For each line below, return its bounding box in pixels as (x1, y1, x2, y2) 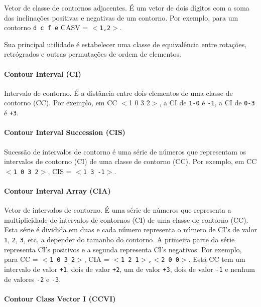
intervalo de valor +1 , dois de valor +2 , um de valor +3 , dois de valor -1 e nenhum (4, 263, 255, 274)
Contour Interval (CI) (4, 68, 81, 79)
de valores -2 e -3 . (4, 273, 61, 284)
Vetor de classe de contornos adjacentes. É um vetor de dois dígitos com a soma (4, 3, 249, 13)
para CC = (4, 254, 38, 264)
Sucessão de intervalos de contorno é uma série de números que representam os (4, 146, 246, 157)
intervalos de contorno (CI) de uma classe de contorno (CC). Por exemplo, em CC (4, 156, 257, 167)
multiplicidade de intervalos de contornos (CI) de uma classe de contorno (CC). (4, 214, 248, 225)
